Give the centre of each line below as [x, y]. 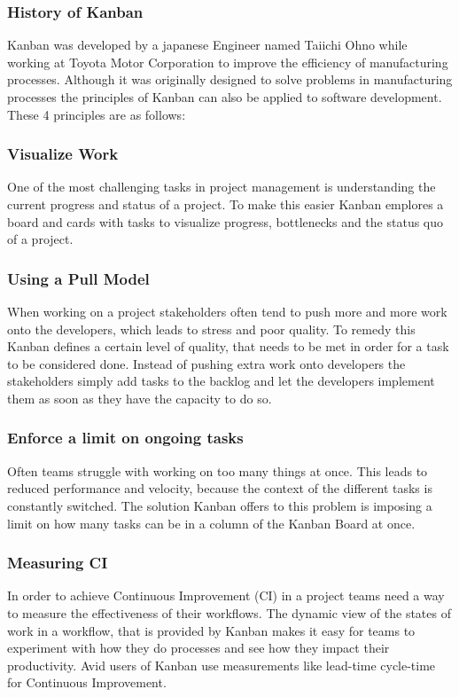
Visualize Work [63, 154]
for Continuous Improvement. [87, 682]
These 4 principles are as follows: [97, 114]
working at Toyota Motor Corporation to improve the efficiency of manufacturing [228, 62]
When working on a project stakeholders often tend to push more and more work [227, 311]
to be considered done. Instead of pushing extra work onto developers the [206, 363]
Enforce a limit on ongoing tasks [125, 438]
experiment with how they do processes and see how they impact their [198, 648]
